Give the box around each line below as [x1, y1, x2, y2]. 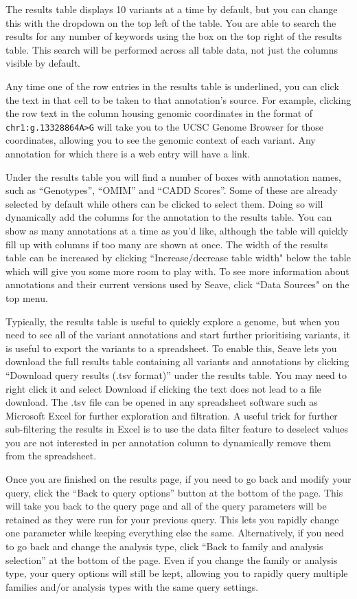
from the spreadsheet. [5, 448, 97, 463]
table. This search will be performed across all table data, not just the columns [5, 42, 338, 56]
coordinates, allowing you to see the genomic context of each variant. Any [5, 133, 316, 147]
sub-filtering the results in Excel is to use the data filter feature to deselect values [5, 422, 349, 436]
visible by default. [5, 56, 80, 70]
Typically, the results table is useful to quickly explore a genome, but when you [5, 314, 340, 328]
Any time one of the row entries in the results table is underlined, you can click [5, 78, 339, 93]
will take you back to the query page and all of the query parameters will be [5, 499, 327, 513]
